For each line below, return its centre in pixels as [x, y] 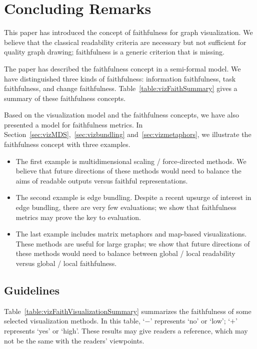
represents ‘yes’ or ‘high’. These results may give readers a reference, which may [126, 330]
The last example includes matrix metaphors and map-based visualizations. [131, 234]
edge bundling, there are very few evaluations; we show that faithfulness [126, 207]
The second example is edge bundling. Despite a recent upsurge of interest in [133, 197]
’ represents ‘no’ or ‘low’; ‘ [190, 321]
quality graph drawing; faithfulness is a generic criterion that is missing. [114, 52]
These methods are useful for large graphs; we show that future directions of [133, 243]
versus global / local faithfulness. [66, 263]
